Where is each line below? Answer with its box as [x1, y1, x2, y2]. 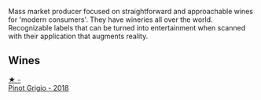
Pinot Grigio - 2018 [8, 83, 69, 92]
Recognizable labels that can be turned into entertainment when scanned [8, 23, 246, 32]
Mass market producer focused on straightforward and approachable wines [8, 7, 254, 16]
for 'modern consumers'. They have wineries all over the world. [8, 15, 214, 24]
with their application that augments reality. [8, 31, 149, 41]
